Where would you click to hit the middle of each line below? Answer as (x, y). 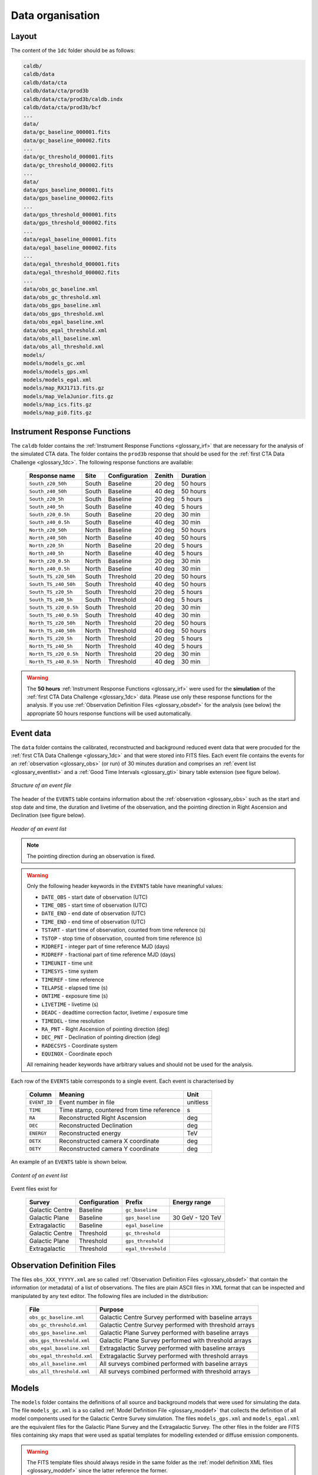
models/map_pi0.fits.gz (58, 413)
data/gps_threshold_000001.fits (70, 215)
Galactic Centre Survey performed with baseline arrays (176, 1317)
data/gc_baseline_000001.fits (67, 132)
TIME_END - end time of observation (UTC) (94, 922)
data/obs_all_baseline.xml (62, 338)
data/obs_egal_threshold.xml (65, 330)
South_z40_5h (47, 507)
